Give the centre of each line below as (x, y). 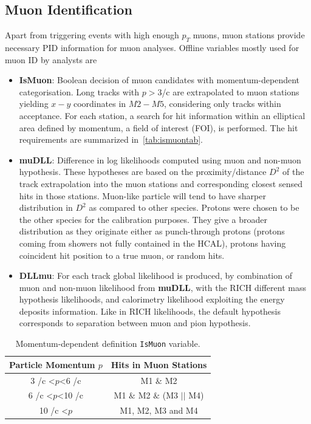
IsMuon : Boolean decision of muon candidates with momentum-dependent (159, 80)
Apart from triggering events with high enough (92, 35)
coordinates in (100, 104)
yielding (34, 104)
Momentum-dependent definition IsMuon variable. (108, 344)
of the (293, 172)
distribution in (46, 207)
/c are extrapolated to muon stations (231, 91)
